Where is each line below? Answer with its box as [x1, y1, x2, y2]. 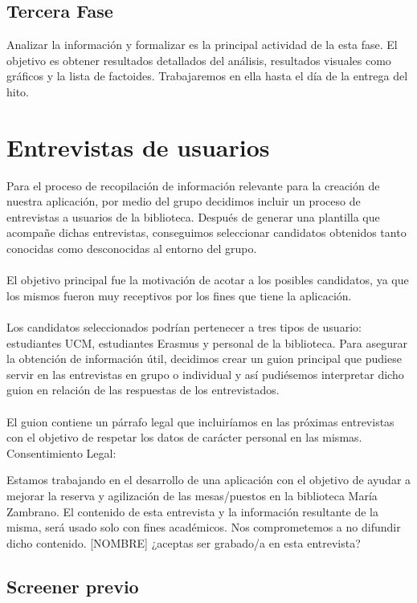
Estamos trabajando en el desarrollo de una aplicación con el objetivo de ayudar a [6, 471, 411, 488]
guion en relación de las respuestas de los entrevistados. [6, 381, 280, 398]
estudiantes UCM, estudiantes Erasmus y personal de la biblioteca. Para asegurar [6, 334, 407, 351]
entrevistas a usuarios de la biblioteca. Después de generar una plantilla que [6, 208, 380, 225]
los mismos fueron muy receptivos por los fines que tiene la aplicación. [6, 287, 352, 304]
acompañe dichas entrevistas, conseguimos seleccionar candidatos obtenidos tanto [6, 224, 407, 241]
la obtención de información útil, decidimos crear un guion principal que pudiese [6, 350, 402, 367]
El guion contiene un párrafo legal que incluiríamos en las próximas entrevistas [6, 413, 395, 430]
